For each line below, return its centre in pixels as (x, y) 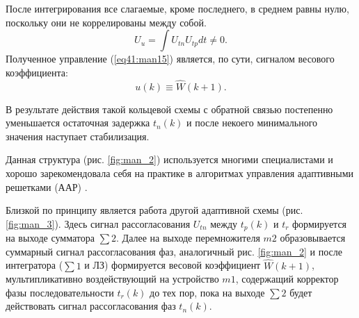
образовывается (313, 238)
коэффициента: (37, 72)
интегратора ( (34, 265)
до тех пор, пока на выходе (207, 292)
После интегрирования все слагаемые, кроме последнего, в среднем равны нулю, (177, 8)
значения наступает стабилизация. (78, 136)
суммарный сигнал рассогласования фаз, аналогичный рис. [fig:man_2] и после (174, 251)
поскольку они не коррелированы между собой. (106, 22)
